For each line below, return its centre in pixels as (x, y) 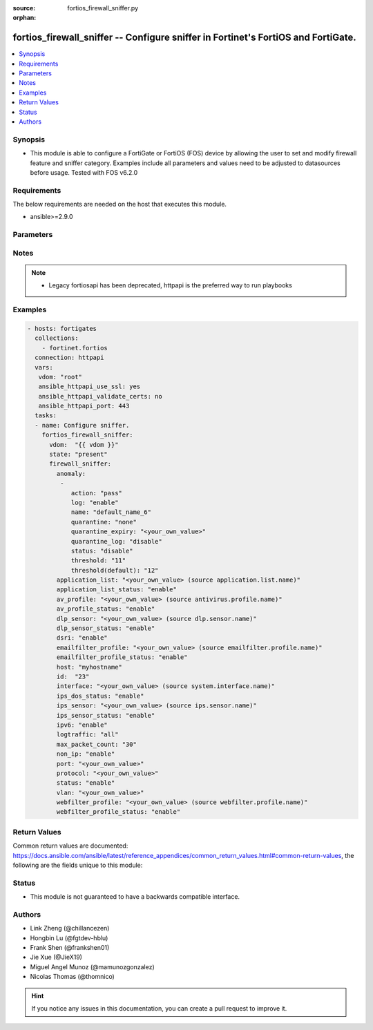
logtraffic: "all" (87, 735)
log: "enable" (95, 502)
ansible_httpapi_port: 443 (84, 406)
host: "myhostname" (89, 667)
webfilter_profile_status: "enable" (118, 812)
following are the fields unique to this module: (78, 865)
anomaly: (71, 474)
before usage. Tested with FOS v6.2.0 (84, 172)
